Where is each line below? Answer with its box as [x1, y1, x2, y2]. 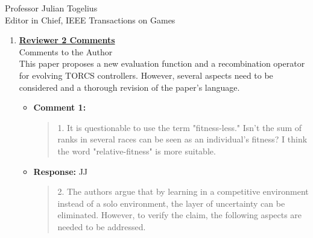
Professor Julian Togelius [5, 2, 98, 14]
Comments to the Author [19, 45, 113, 58]
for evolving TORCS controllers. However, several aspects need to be [19, 69, 273, 81]
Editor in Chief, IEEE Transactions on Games [5, 13, 175, 26]
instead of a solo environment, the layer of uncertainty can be [57, 197, 285, 209]
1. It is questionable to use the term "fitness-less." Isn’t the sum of [57, 121, 302, 133]
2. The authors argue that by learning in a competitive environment [57, 185, 309, 198]
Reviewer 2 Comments [19, 34, 115, 46]
